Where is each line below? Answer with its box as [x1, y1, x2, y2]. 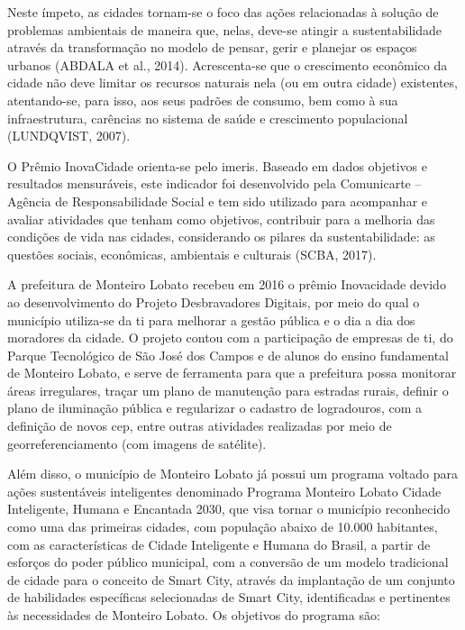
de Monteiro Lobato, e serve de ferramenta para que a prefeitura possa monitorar [7, 363, 457, 382]
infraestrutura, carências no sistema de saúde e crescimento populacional [7, 108, 408, 127]
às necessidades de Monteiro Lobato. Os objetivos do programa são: [7, 606, 380, 624]
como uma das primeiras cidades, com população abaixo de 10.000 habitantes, [7, 517, 438, 536]
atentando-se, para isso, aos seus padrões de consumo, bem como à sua [7, 90, 398, 109]
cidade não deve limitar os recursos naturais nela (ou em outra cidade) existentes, [7, 73, 458, 92]
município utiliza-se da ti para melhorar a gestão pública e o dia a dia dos [7, 310, 415, 329]
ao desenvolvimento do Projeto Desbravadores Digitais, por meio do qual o [7, 292, 420, 311]
